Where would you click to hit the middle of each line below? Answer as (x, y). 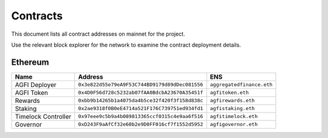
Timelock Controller (43, 116)
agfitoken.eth (229, 93)
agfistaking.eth (232, 109)
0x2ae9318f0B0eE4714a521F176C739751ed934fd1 (141, 109)
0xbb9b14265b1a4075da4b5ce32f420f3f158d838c (141, 101)
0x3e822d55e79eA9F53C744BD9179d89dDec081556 (141, 85)
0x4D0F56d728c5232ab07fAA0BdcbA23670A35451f (141, 93)
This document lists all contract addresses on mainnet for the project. (98, 34)
